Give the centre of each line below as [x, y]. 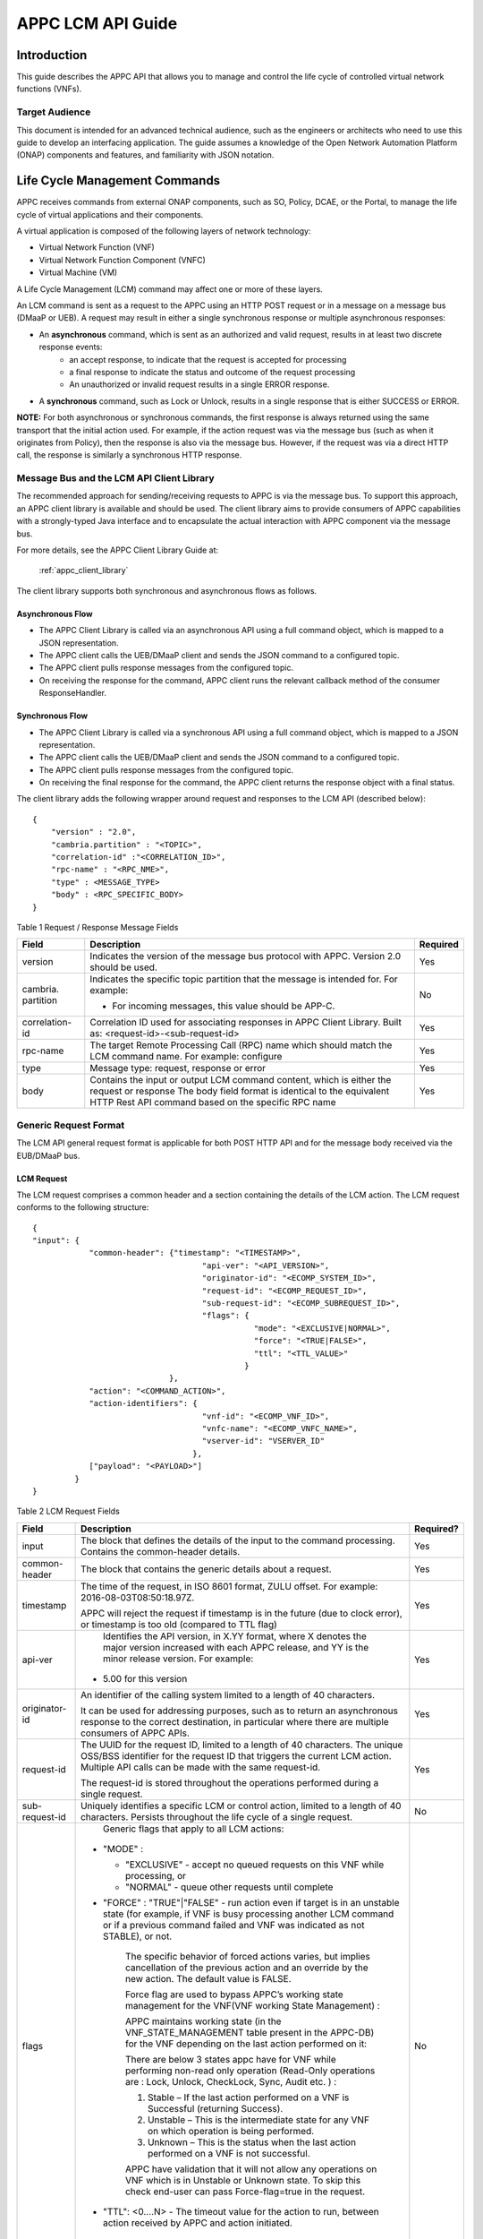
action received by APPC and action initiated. [198, 2223]
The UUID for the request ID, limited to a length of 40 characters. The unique [242, 1745]
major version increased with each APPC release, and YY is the [236, 1647]
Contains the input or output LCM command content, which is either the [241, 1080]
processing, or [156, 1875]
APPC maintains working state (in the [203, 2021]
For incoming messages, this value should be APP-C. [224, 1006]
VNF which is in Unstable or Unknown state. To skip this [243, 2180]
